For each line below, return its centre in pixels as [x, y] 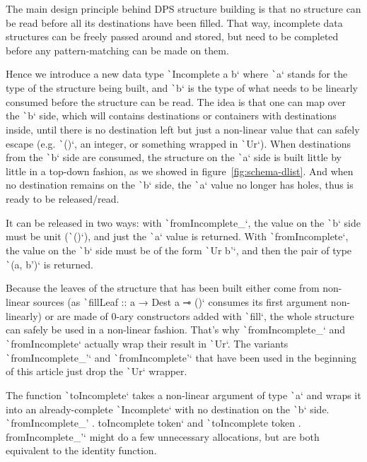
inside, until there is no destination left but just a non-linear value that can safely [183, 129]
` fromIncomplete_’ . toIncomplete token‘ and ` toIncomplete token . [153, 423]
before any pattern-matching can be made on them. [117, 50]
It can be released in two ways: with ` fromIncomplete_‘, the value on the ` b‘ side [183, 222]
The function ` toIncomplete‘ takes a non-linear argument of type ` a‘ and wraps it [183, 395]
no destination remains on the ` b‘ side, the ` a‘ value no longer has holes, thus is [180, 185]
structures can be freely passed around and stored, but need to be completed [172, 36]
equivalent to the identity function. [81, 450]
